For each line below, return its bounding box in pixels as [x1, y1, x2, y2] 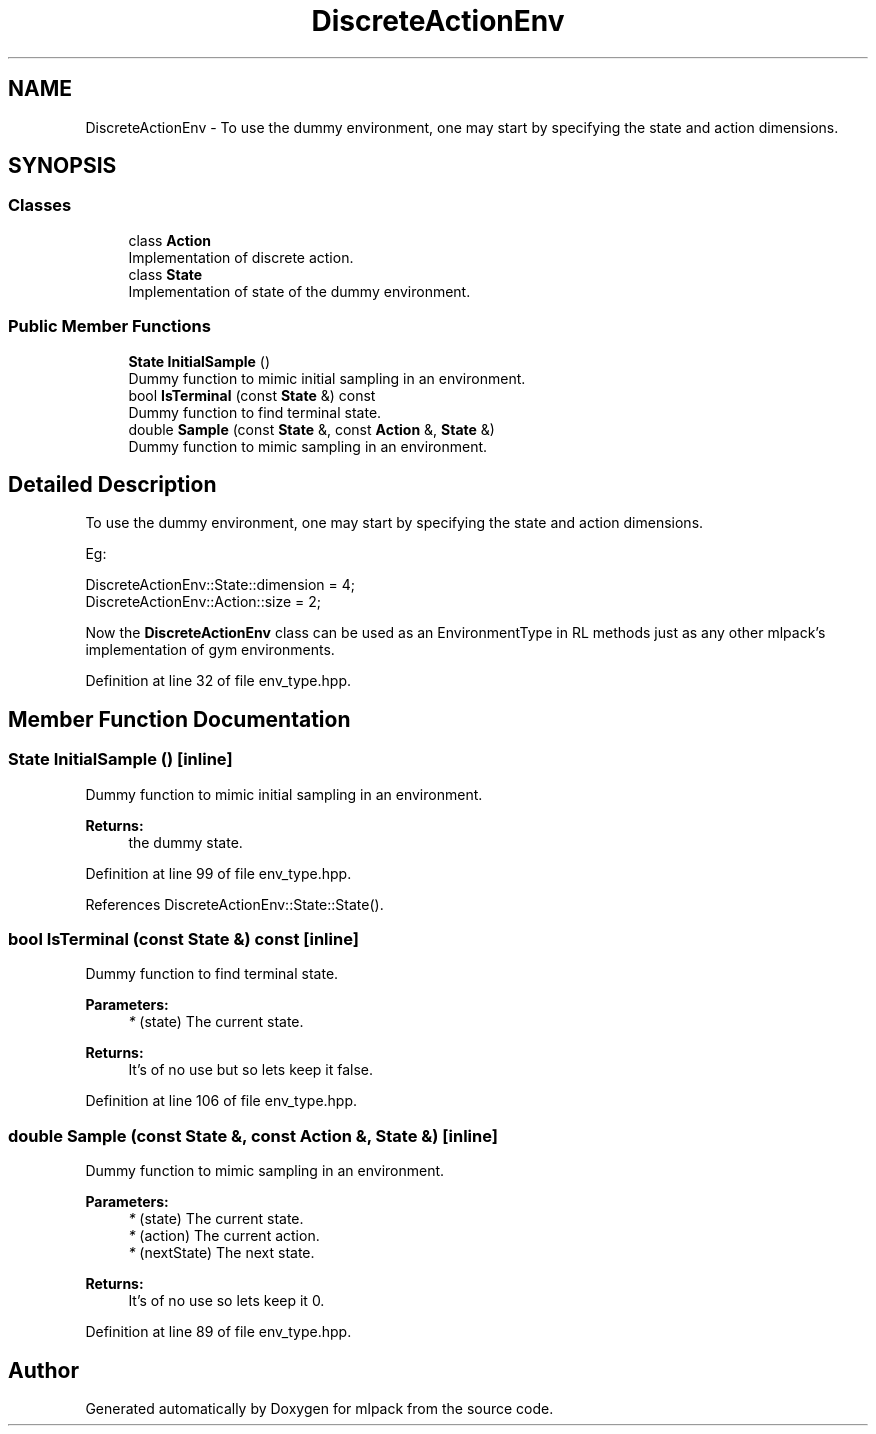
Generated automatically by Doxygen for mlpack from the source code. [85, 1399, 554, 1417]
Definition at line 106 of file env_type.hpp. [85, 1092, 358, 1110]
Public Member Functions [8, 316, 211, 337]
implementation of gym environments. [85, 641, 335, 659]
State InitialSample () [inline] [8, 749, 233, 770]
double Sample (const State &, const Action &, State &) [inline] [8, 1125, 498, 1146]
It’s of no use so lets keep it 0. [128, 1292, 325, 1310]
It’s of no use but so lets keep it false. [128, 1061, 374, 1079]
